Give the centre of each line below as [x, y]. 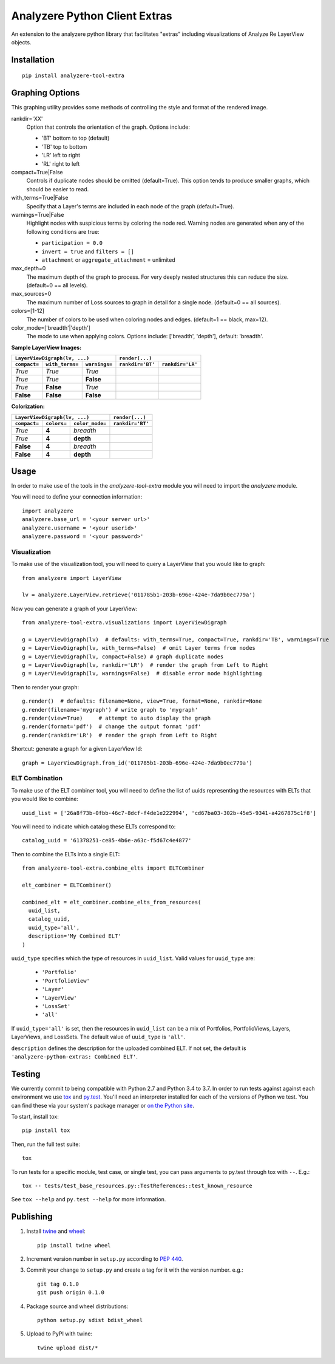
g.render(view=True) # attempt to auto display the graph [117, 718]
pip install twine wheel [74, 1245]
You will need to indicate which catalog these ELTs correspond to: [93, 827]
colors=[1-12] [28, 311]
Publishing [32, 1217]
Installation [33, 60]
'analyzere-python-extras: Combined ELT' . [74, 1056]
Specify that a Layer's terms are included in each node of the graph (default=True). [130, 206]
